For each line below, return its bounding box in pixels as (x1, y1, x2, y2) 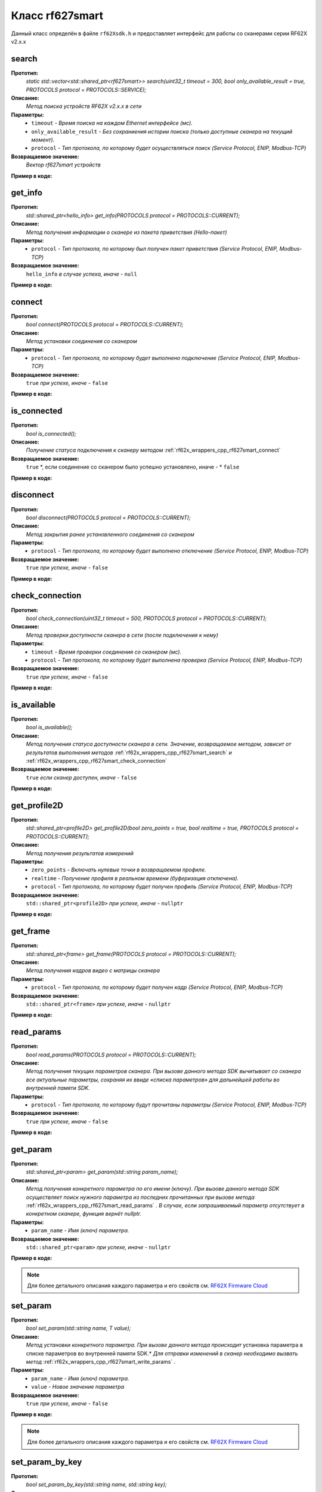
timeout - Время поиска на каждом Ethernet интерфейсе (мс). (31, 119, 193, 127)
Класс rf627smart (11, 9, 104, 22)
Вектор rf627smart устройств (26, 161, 101, 168)
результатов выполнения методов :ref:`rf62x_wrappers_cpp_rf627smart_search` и (26, 749, 233, 756)
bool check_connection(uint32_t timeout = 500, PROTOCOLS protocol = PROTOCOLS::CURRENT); (26, 615, 267, 622)
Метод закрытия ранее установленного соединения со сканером (26, 531, 195, 538)
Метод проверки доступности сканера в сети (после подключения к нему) (26, 631, 219, 639)
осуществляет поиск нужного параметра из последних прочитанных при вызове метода (26, 1194, 255, 1201)
